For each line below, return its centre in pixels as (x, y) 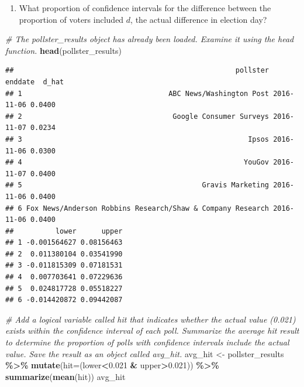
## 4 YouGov (137, 162)
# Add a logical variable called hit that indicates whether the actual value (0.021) (151, 319)
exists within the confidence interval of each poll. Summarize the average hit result (152, 331)
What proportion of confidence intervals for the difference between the (145, 8)
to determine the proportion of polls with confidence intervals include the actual (147, 342)
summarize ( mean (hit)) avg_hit (65, 376)
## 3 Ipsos (137, 139)
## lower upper (64, 231)
